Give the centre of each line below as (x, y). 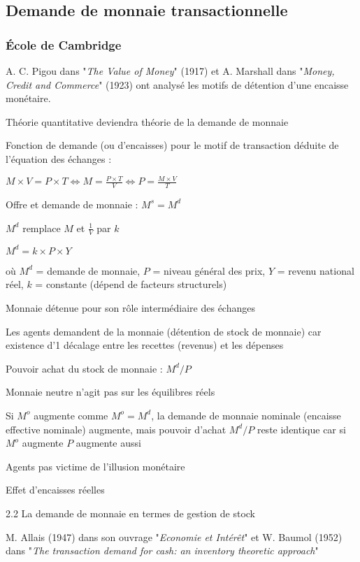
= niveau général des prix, (209, 270)
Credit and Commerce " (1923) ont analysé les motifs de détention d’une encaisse (177, 84)
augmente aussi (108, 443)
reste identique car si (301, 429)
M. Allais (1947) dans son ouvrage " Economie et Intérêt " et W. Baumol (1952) (174, 536)
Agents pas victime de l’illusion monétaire (95, 466)
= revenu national (316, 270)
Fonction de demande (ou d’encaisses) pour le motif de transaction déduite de (172, 145)
